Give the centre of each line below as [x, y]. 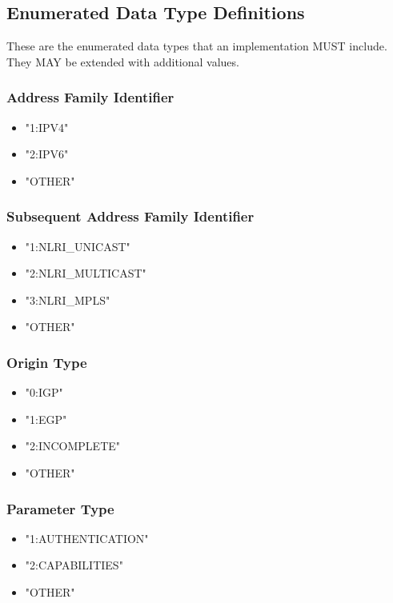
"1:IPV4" [47, 127]
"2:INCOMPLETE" [73, 446]
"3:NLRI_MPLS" [68, 300]
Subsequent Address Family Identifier [130, 216]
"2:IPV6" [47, 154]
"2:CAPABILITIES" [74, 565]
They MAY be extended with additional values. [123, 61]
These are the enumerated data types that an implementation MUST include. [197, 46]
